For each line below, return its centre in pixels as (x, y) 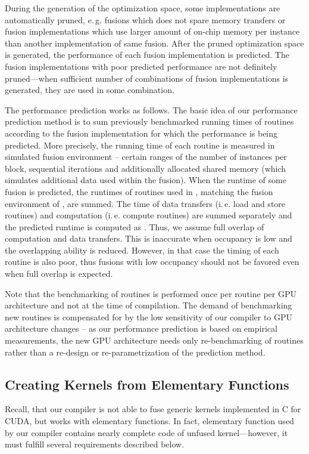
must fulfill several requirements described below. (95, 444)
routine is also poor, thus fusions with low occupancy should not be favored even (152, 262)
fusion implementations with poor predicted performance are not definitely (141, 66)
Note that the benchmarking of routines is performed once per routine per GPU (151, 293)
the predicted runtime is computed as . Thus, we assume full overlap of (135, 226)
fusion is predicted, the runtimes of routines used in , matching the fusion (139, 191)
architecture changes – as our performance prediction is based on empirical (141, 328)
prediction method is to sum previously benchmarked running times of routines (149, 121)
